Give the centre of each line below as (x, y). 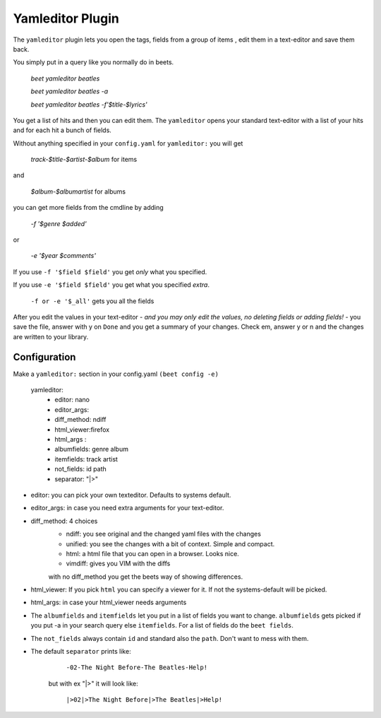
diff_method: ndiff (80, 420)
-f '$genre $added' (59, 223)
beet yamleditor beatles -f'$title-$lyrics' (89, 104)
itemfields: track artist (86, 459)
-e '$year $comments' (64, 256)
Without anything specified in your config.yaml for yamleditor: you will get (128, 143)
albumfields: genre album (91, 449)
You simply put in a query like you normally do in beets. (93, 62)
